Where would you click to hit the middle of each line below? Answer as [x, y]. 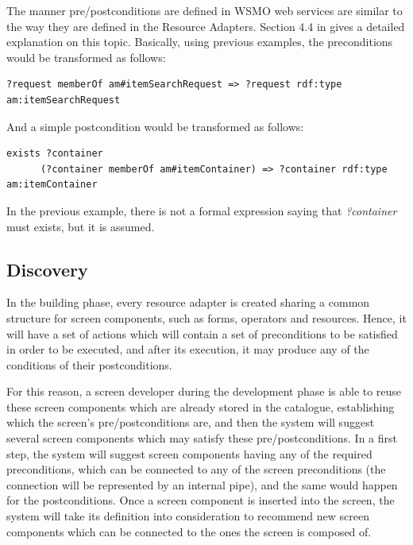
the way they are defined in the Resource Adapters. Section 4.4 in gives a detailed [206, 26]
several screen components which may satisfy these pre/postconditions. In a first [202, 438]
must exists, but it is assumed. [81, 226]
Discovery [47, 269]
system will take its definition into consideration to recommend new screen [188, 516]
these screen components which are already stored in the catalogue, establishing [201, 406]
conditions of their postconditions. [89, 364]
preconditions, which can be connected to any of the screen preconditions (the [196, 469]
